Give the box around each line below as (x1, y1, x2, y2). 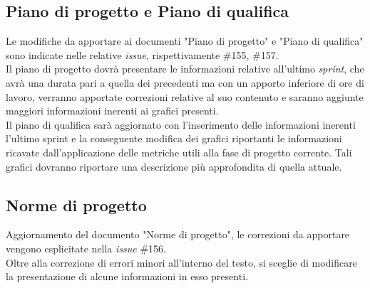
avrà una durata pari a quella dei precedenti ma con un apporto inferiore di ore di (6, 75, 364, 90)
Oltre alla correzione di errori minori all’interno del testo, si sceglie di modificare (6, 255, 357, 270)
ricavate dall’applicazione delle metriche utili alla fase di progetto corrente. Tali (6, 144, 352, 159)
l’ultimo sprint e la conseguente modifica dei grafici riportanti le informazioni (6, 131, 342, 146)
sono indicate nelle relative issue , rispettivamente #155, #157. (6, 47, 279, 62)
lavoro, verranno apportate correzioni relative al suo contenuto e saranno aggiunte (6, 89, 364, 104)
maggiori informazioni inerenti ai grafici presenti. (6, 103, 219, 118)
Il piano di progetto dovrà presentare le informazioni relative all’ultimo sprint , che (6, 61, 364, 76)
